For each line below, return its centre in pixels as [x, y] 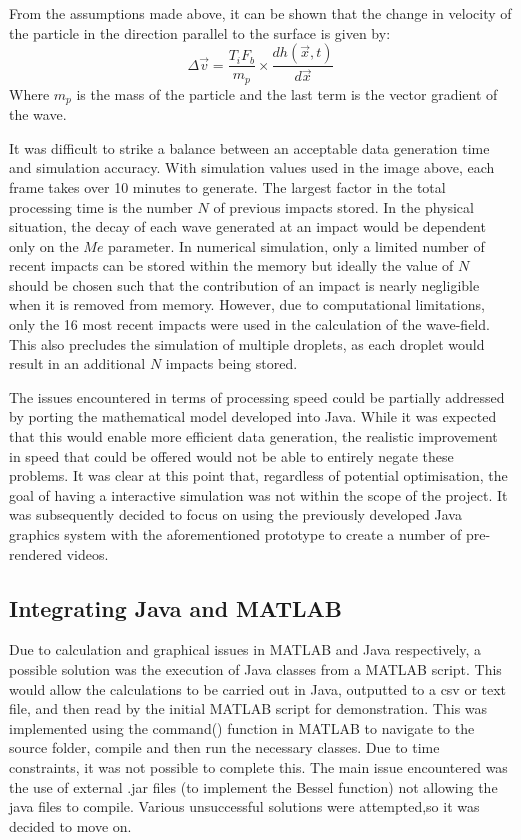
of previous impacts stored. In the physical [343, 206]
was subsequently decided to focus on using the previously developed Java [235, 514]
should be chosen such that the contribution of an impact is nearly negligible [244, 284]
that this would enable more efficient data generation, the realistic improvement [253, 436]
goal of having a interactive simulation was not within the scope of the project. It [258, 494]
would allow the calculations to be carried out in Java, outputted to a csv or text [258, 688]
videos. [87, 553]
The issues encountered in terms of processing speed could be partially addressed [257, 396]
